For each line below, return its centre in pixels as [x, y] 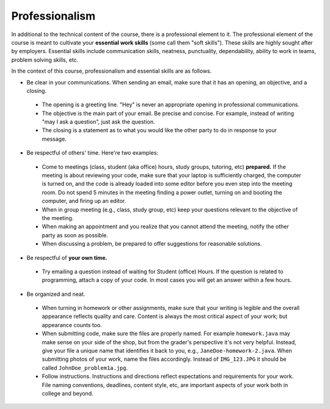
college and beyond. [68, 393]
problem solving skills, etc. [45, 60]
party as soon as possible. [75, 235]
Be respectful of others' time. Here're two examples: [93, 153]
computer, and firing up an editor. [84, 201]
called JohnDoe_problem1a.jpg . [85, 367]
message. [54, 139]
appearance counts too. [72, 325]
